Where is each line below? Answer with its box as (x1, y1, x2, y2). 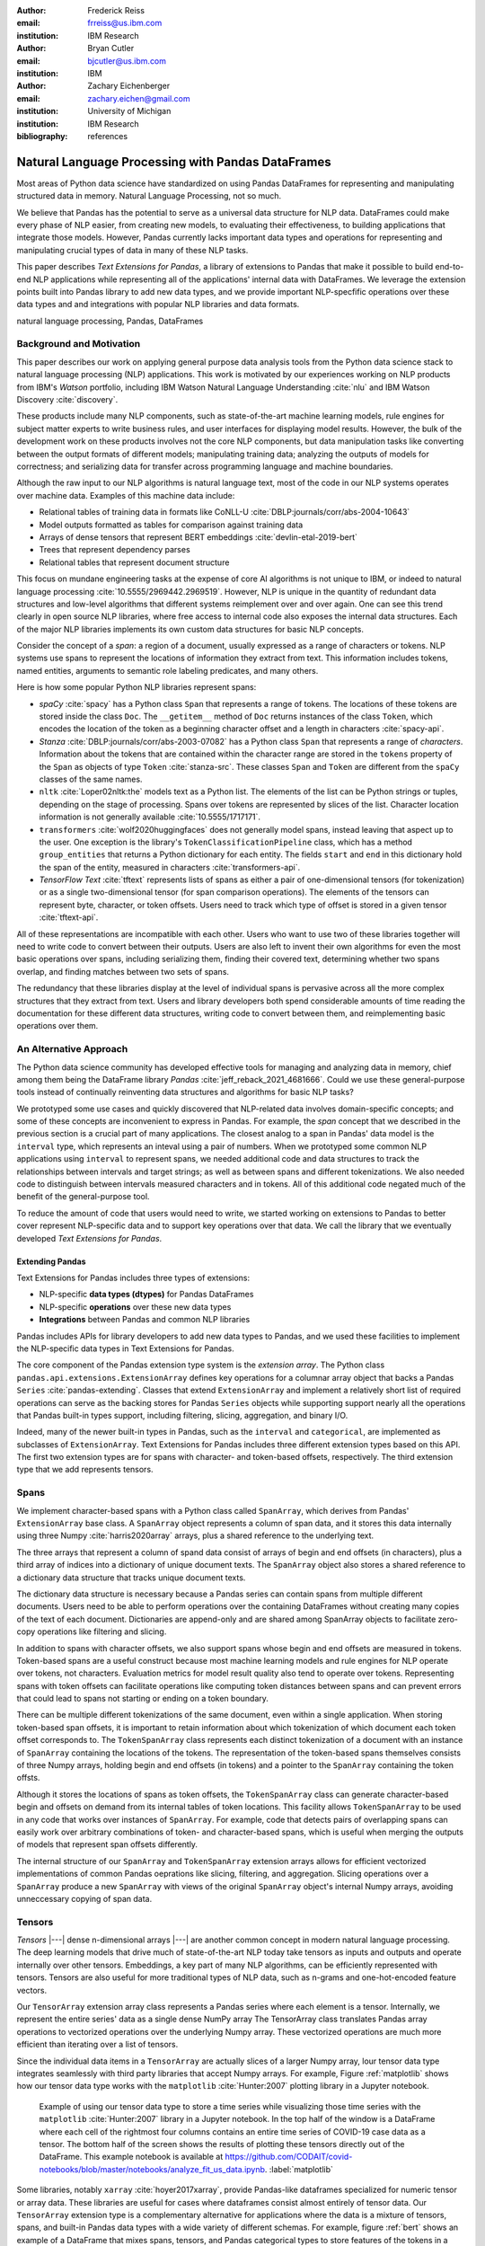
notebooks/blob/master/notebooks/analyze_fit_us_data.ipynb (39, 2163, 265, 2174)
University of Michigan (87, 106, 172, 117)
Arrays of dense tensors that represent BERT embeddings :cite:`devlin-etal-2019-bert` (39, 531, 358, 543)
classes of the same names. (39, 774, 143, 784)
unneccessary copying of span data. (16, 1893, 153, 1904)
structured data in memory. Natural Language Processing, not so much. (16, 190, 282, 201)
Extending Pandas (16, 1256, 86, 1267)
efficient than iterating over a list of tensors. (16, 2039, 179, 2050)
